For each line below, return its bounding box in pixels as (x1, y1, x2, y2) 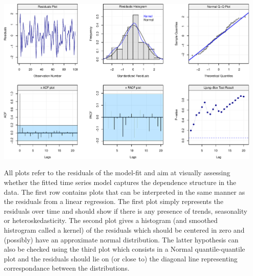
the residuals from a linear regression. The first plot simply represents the (4, 196, 223, 206)
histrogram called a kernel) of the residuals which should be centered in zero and (4, 224, 245, 235)
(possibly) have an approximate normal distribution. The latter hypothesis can (4, 234, 239, 244)
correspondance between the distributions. (4, 263, 129, 273)
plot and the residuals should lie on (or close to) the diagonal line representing (4, 253, 238, 263)
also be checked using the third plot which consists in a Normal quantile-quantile (4, 244, 245, 254)
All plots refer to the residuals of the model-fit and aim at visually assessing (4, 167, 231, 178)
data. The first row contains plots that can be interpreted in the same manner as (4, 186, 245, 197)
